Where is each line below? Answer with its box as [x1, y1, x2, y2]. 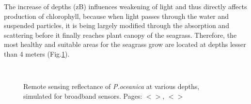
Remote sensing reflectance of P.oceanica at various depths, [23, 81, 200, 91]
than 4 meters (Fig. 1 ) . [4, 48, 70, 59]
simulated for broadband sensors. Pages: [23, 90, 142, 101]
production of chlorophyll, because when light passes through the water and [4, 11, 229, 21]
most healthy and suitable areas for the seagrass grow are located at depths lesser [4, 39, 246, 49]
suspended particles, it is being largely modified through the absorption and [4, 20, 229, 30]
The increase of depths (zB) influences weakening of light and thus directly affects [4, 1, 247, 11]
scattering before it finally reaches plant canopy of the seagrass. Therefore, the [4, 30, 237, 40]
